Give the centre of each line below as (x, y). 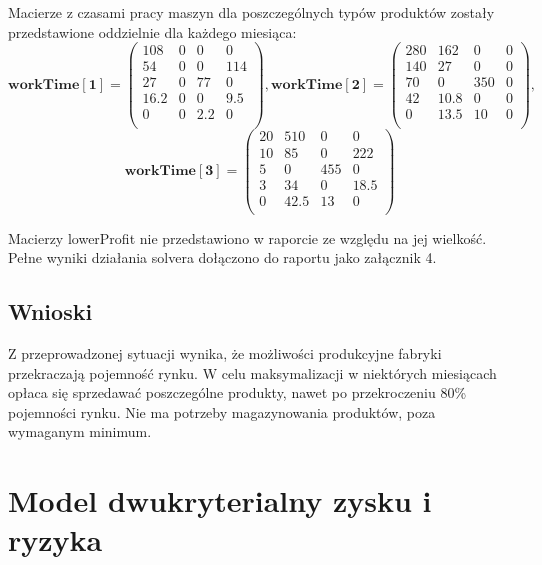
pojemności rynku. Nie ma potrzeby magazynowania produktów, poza (222, 411)
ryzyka (55, 539)
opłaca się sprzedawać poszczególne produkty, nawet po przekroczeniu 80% (237, 392)
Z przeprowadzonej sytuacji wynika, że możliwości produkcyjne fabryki (225, 353)
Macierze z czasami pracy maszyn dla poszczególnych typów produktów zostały (251, 12)
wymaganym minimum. (80, 431)
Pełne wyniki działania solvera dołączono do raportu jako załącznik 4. (222, 257)
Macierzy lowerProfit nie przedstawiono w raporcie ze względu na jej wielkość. (247, 237)
